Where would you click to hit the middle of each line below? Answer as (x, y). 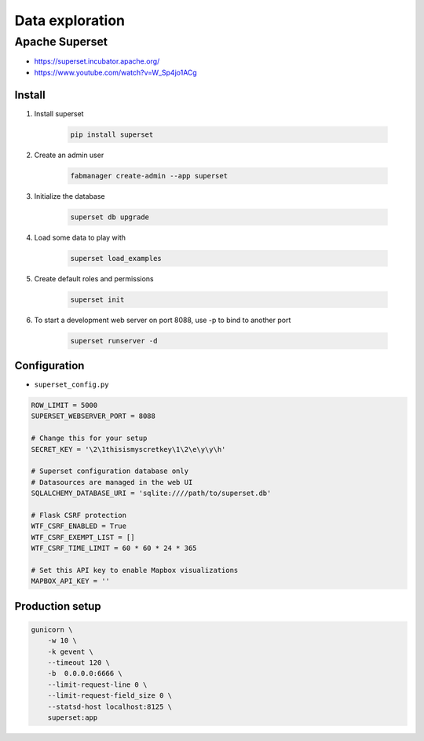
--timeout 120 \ (79, 663)
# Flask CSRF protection (79, 515)
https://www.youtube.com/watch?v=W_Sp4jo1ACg (116, 72)
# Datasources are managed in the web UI (112, 482)
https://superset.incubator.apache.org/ (97, 61)
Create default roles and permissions (94, 278)
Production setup (58, 606)
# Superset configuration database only (110, 471)
